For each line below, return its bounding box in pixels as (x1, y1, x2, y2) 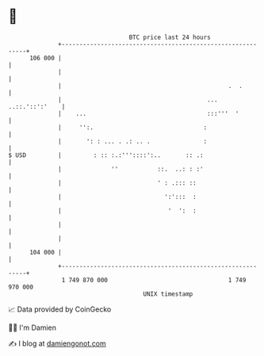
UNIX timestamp (143, 289, 193, 298)
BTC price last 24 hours (128, 33, 212, 41)
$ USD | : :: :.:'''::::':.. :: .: (8, 151, 204, 159)
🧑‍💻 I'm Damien (8, 323, 57, 332)
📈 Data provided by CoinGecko (8, 304, 112, 314)
